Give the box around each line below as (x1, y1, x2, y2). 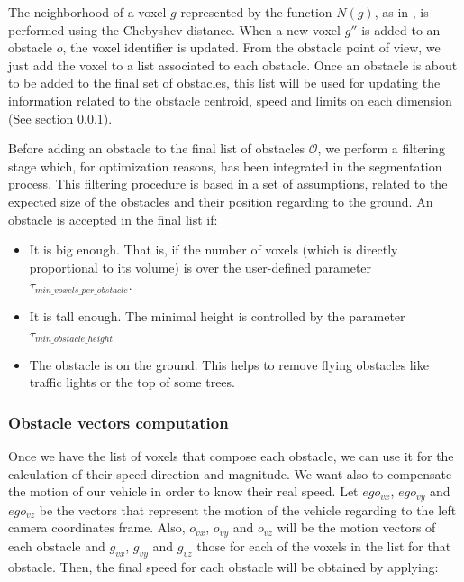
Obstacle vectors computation (8, 411, 229, 433)
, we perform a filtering (317, 139, 445, 158)
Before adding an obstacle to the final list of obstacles (8, 139, 305, 158)
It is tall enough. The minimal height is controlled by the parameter (29, 306, 405, 325)
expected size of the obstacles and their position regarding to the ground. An (8, 191, 433, 210)
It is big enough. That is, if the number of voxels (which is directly (29, 240, 398, 259)
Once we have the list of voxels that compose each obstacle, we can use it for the (8, 447, 454, 466)
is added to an (361, 20, 441, 39)
